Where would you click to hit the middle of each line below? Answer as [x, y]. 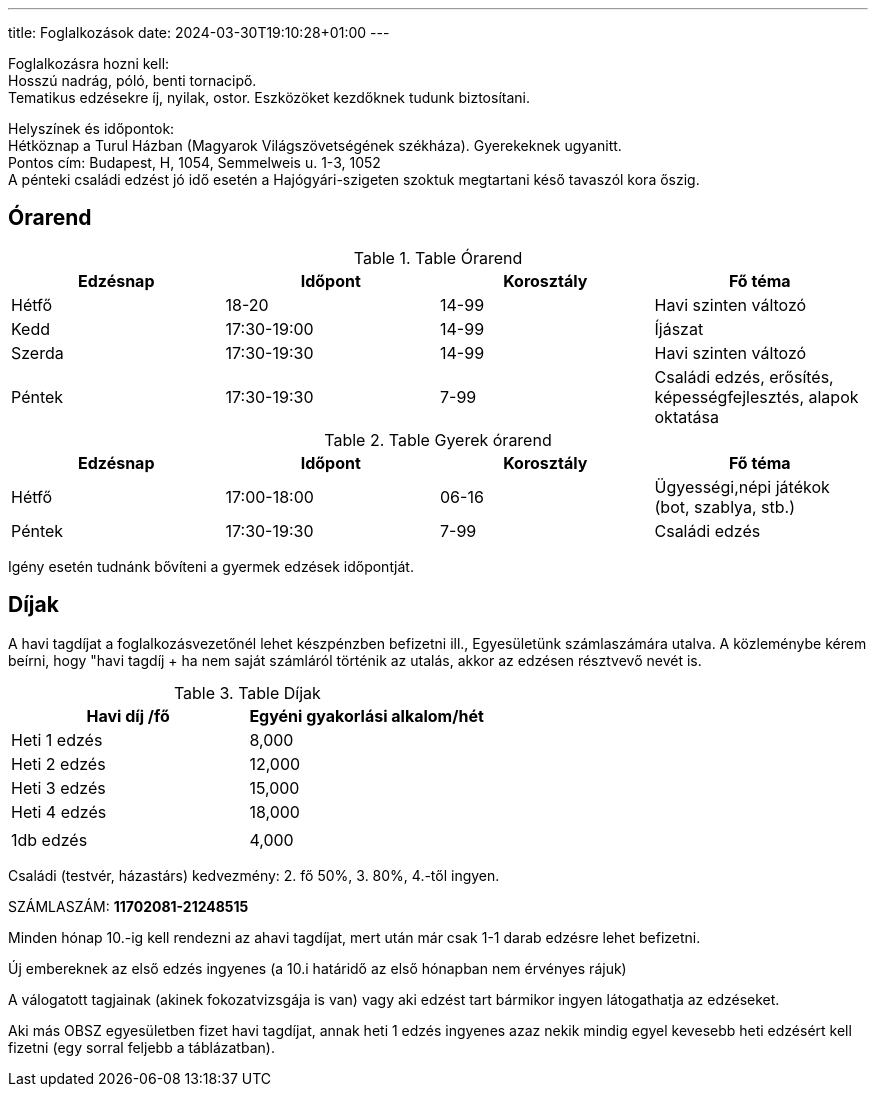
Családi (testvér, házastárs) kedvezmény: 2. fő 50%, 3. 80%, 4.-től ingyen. [254, 875]
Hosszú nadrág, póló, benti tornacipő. [132, 80]
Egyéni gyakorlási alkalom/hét [366, 715]
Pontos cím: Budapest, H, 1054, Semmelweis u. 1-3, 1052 [194, 162]
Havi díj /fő [128, 715]
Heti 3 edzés [58, 787]
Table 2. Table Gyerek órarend [438, 439]
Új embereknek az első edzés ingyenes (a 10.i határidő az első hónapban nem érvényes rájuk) [317, 968]
